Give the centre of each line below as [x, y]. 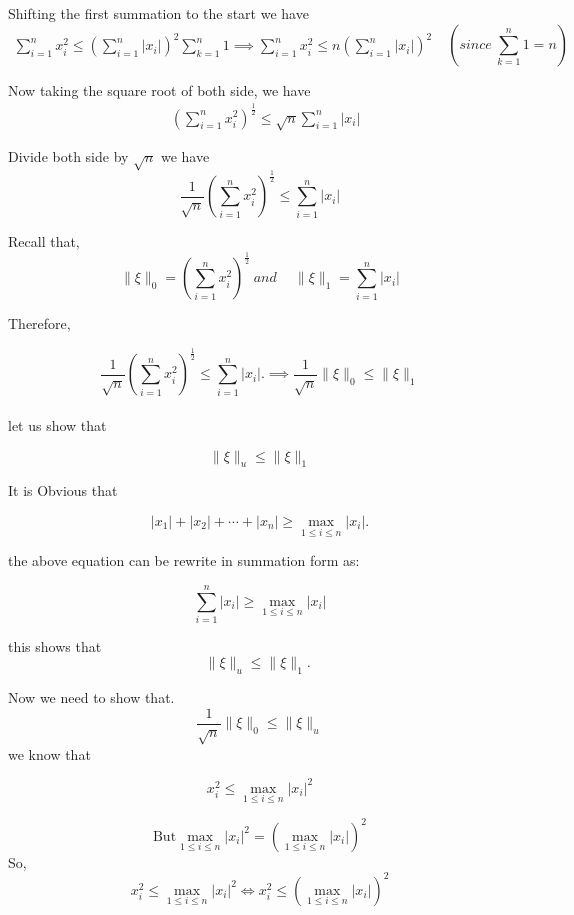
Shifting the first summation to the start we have [158, 13]
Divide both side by [68, 156]
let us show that [57, 424]
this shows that [55, 645]
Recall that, [44, 241]
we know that [49, 753]
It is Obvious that [63, 490]
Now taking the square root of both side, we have [159, 89]
